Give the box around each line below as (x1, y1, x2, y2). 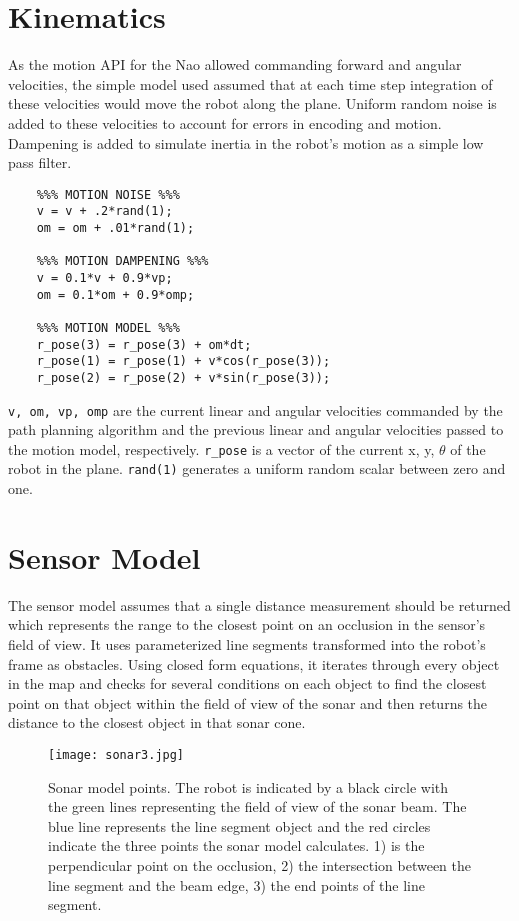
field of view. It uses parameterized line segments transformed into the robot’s (8, 634, 486, 655)
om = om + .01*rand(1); (36, 221, 195, 235)
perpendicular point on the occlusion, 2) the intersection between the (48, 855, 472, 876)
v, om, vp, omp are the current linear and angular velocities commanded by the (8, 399, 503, 420)
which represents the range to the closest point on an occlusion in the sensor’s (8, 614, 486, 635)
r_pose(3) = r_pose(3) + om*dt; (36, 337, 252, 352)
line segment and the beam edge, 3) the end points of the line (48, 874, 425, 895)
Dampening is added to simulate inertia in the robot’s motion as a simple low (8, 132, 484, 153)
